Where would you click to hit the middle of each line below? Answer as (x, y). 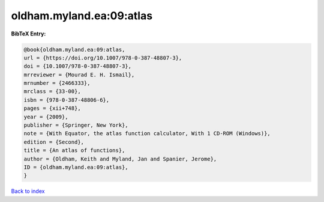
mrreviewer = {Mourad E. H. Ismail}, (79, 75)
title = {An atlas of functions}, (74, 151)
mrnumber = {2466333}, (57, 83)
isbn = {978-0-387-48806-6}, (67, 100)
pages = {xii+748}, (52, 109)
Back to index (28, 191)
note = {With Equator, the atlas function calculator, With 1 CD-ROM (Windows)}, (147, 133)
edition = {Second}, (54, 142)
